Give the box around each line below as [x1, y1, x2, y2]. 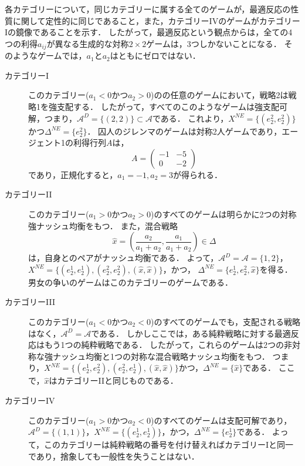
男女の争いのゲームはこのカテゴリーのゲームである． [28, 276, 233, 288]
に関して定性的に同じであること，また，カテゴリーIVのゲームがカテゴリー [12, 14, 300, 26]
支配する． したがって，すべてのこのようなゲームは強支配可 [56, 100, 288, 113]
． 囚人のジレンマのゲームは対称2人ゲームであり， [87, 125, 282, 137]
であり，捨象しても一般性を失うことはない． [28, 450, 199, 462]
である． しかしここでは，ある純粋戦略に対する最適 [91, 327, 291, 339]
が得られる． [172, 168, 222, 180]
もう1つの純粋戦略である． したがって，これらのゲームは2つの [44, 338, 284, 351]
